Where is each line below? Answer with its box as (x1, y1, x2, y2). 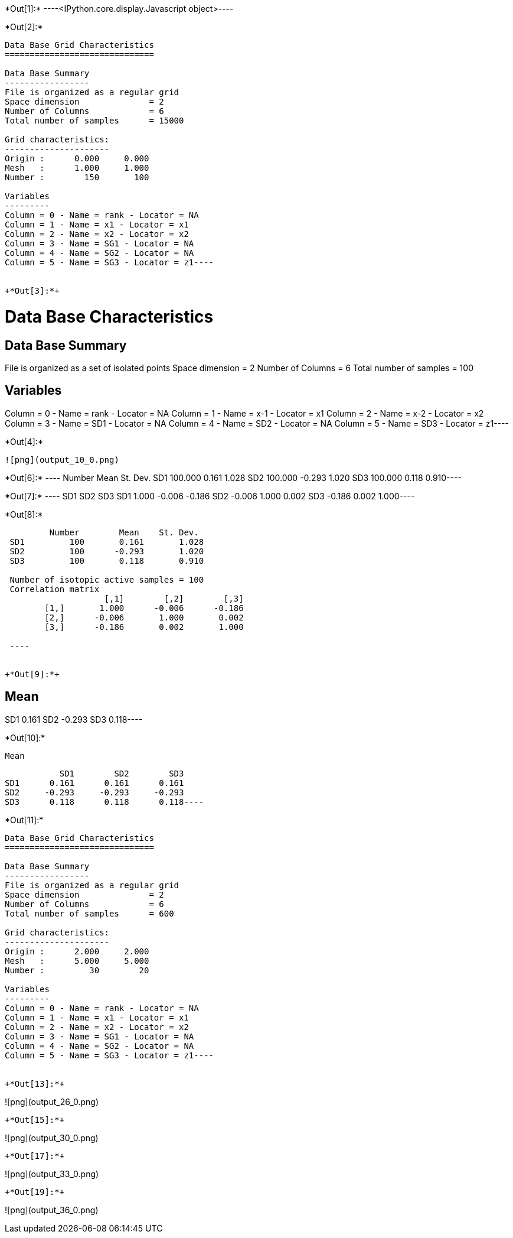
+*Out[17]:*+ (5, 1151, 65, 1161)
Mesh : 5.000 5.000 (5, 956, 149, 966)
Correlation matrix (9, 584, 100, 594)
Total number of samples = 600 (5, 908, 174, 918)
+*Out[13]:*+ (5, 1078, 65, 1088)
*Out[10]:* (5, 732, 45, 743)
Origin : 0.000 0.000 (5, 154, 149, 163)
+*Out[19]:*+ (5, 1187, 65, 1197)
